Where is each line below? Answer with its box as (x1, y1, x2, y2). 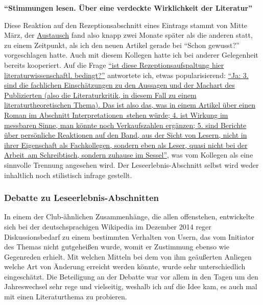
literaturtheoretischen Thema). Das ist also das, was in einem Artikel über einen (4, 99, 255, 110)
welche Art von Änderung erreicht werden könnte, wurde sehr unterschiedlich (4, 261, 246, 272)
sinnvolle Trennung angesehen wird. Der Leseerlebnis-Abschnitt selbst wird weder (4, 159, 259, 170)
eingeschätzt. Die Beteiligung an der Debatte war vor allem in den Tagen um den (4, 271, 258, 282)
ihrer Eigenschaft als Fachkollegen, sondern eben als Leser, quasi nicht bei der (4, 139, 248, 150)
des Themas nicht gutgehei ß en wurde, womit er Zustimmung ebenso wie (4, 241, 229, 252)
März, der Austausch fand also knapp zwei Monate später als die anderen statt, (4, 30, 253, 40)
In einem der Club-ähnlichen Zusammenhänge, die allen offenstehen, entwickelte (4, 211, 254, 222)
